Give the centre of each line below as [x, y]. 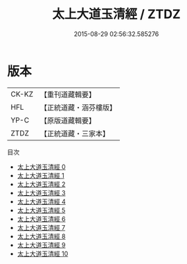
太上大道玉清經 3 [41, 192]
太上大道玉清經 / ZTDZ [116, 14]
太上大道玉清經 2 [41, 184]
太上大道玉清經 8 [41, 236]
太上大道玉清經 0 [41, 167]
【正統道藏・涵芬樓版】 [78, 107]
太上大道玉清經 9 [41, 245]
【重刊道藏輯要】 [68, 94]
